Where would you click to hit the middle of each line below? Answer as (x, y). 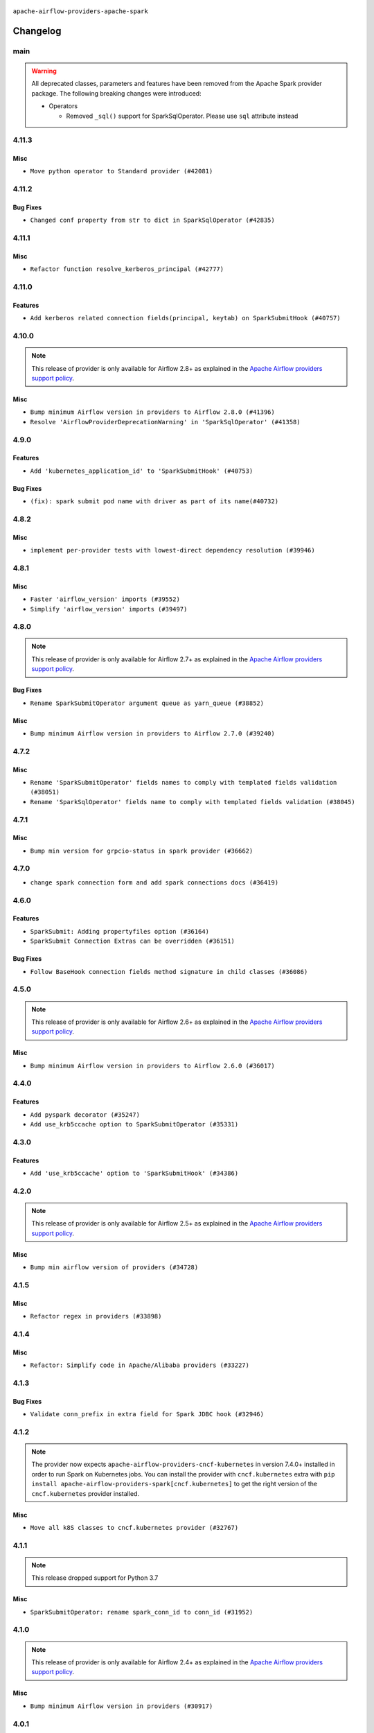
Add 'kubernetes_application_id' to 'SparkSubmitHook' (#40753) (142, 471)
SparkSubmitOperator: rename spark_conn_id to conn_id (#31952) (142, 1612)
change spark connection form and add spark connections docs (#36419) (154, 882)
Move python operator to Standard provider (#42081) (122, 171)
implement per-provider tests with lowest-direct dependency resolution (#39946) (172, 550)
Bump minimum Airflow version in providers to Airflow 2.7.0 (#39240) (152, 734)
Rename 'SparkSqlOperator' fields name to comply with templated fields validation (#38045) (193, 802)
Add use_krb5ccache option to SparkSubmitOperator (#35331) (134, 1124)
